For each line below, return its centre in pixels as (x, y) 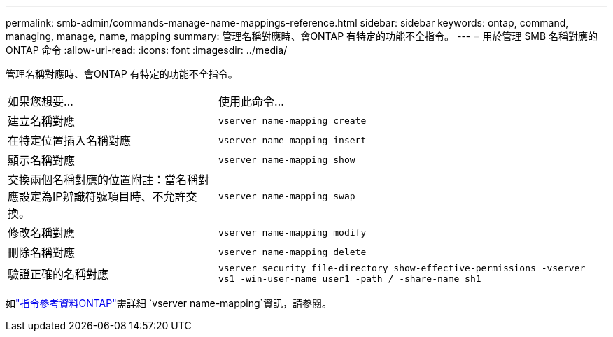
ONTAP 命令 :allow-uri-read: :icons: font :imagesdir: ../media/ (147, 50)
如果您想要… (41, 101)
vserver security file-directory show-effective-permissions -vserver (402, 268)
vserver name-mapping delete (292, 252)
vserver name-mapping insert (292, 140)
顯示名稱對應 (42, 160)
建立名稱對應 (42, 121)
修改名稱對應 (42, 233)
